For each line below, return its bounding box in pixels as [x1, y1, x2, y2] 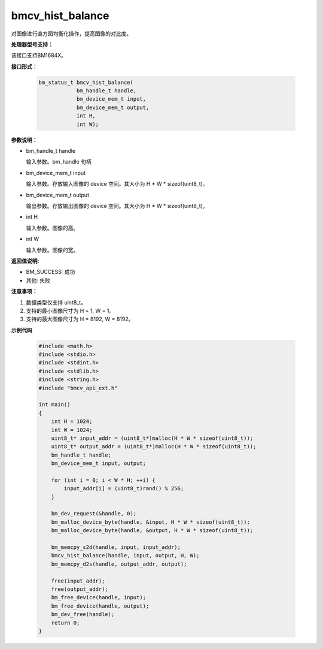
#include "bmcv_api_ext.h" [38, 384, 118, 391]
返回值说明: [11, 257, 39, 264]
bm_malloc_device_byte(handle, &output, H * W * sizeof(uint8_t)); [51, 527, 254, 534]
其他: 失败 [26, 276, 50, 284]
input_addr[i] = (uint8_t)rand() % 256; [63, 485, 184, 492]
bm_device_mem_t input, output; [51, 460, 147, 467]
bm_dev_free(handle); [51, 611, 115, 618]
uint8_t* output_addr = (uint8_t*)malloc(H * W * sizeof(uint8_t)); [51, 443, 257, 450]
